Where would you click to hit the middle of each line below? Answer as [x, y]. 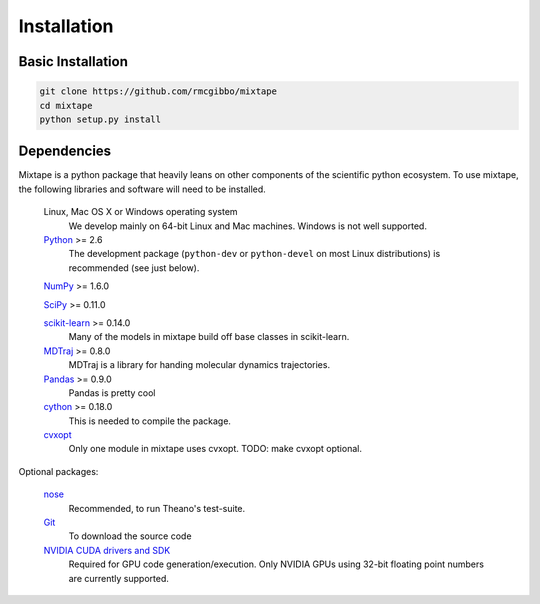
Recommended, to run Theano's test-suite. [157, 508]
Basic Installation [73, 61]
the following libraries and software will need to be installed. [142, 189]
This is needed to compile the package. [150, 421]
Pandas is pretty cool [112, 392]
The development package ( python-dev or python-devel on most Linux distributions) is [254, 254]
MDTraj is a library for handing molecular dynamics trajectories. [199, 365]
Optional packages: [58, 471]
